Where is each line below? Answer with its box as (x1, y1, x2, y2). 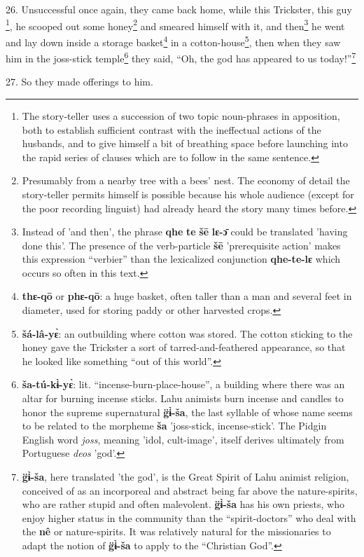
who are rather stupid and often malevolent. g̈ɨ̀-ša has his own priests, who (22, 497, 344, 511)
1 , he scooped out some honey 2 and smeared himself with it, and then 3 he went (6, 16, 345, 33)
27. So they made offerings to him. (6, 74, 153, 89)
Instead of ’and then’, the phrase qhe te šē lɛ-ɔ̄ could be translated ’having (22, 224, 348, 239)
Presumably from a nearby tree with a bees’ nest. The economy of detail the (22, 173, 350, 188)
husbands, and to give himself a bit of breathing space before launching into (22, 136, 348, 151)
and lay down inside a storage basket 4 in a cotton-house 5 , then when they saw (6, 32, 341, 49)
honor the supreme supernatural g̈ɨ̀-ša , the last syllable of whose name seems (22, 404, 353, 419)
